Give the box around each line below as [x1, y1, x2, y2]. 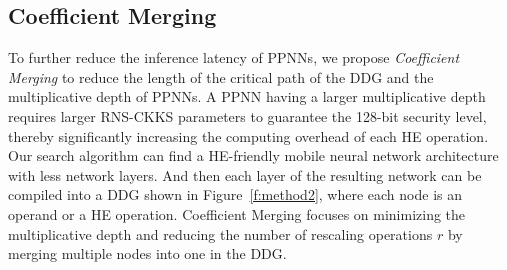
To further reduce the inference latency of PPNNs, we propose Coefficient [8, 47, 460, 68]
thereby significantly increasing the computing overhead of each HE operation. [8, 125, 489, 146]
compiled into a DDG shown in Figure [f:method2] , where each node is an [8, 184, 462, 205]
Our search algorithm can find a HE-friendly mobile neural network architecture [8, 145, 499, 166]
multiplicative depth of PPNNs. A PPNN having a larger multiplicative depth [8, 86, 486, 107]
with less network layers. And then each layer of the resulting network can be [8, 164, 482, 185]
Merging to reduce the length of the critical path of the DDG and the [8, 66, 434, 87]
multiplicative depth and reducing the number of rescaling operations [8, 223, 433, 244]
